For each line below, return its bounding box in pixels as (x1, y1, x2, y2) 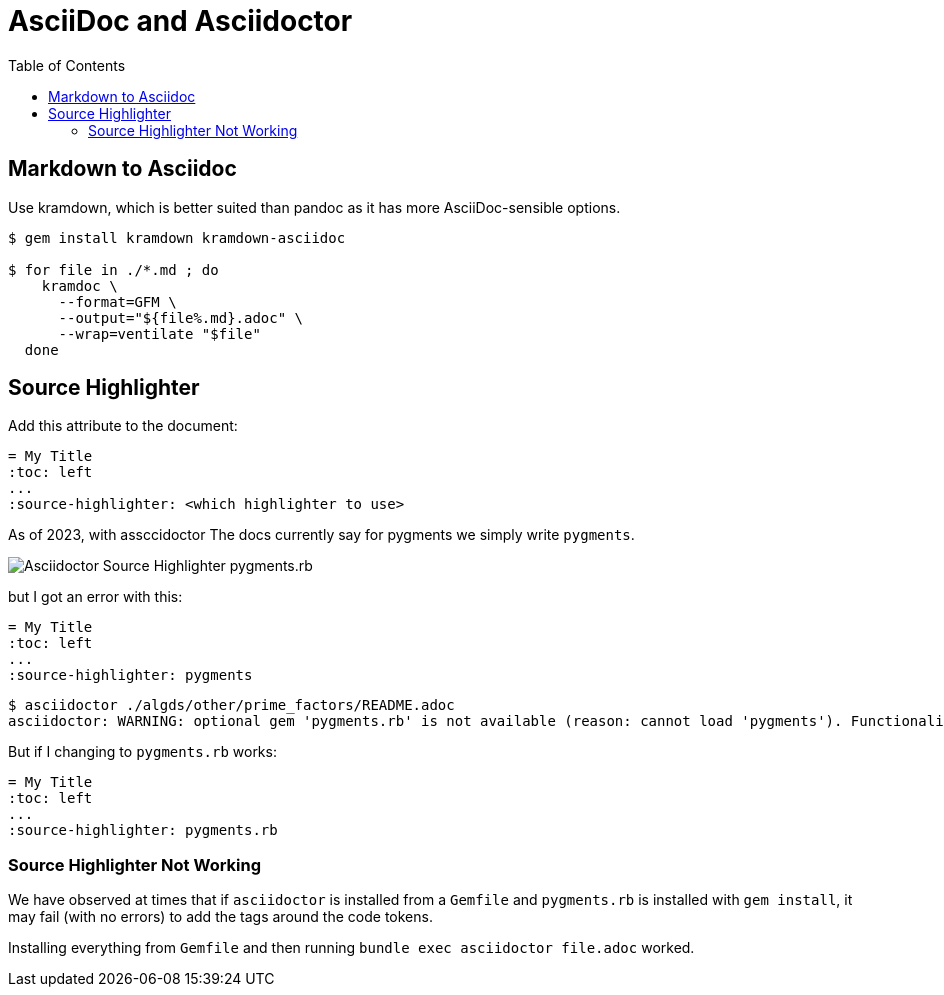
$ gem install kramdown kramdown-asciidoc (8, 229, 346, 246)
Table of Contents (8, 56, 126, 74)
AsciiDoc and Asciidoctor (8, 4, 353, 38)
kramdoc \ (41, 277, 118, 294)
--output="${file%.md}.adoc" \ (58, 309, 304, 326)
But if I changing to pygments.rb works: (8, 743, 277, 761)
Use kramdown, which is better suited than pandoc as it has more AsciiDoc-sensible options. (8, 198, 621, 216)
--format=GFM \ (58, 293, 177, 310)
